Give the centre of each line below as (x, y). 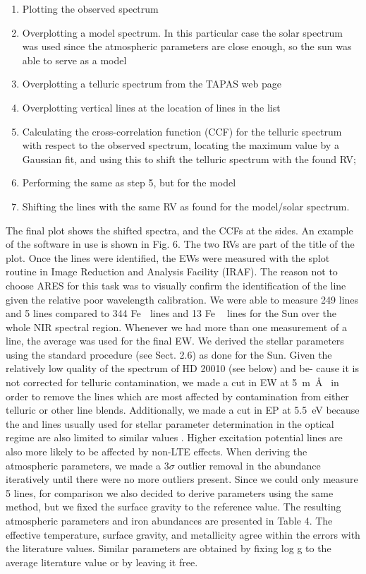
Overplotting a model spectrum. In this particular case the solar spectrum (182, 32)
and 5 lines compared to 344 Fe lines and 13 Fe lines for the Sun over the (171, 313)
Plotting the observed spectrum (90, 8)
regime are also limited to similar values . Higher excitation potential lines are (174, 437)
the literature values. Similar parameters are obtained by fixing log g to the (169, 548)
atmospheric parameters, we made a (83, 465)
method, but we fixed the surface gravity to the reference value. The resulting (173, 507)
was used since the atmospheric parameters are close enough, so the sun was (187, 46)
